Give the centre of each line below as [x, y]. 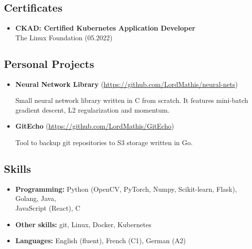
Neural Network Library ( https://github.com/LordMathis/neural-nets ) [126, 84]
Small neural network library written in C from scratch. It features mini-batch [132, 100]
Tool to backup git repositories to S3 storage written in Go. [104, 142]
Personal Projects [49, 63]
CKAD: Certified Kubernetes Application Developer [105, 28]
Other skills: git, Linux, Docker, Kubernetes [83, 224]
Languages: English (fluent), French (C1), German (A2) [101, 241]
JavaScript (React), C [48, 207]
